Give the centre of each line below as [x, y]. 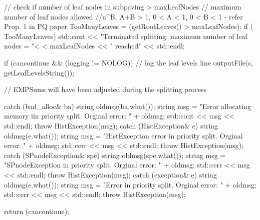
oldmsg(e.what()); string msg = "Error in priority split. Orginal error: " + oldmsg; [130, 184]
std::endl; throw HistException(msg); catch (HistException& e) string [111, 125]
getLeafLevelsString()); [39, 72]
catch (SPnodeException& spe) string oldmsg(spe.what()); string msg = [115, 155]
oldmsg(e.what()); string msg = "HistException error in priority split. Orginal [123, 135]
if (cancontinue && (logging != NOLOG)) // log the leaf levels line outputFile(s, [128, 62]
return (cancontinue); [37, 211]
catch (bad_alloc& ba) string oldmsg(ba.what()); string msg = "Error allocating [127, 106]
